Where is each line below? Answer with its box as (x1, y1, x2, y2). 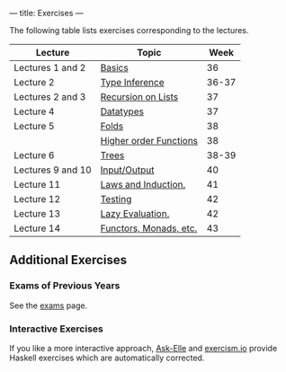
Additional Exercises (9, 252, 128, 268)
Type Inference (100, 76, 165, 88)
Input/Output (100, 164, 155, 176)
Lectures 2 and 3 (13, 91, 86, 102)
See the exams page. (9, 300, 88, 311)
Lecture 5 (13, 120, 55, 132)
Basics (100, 62, 129, 74)
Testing (100, 193, 132, 205)
